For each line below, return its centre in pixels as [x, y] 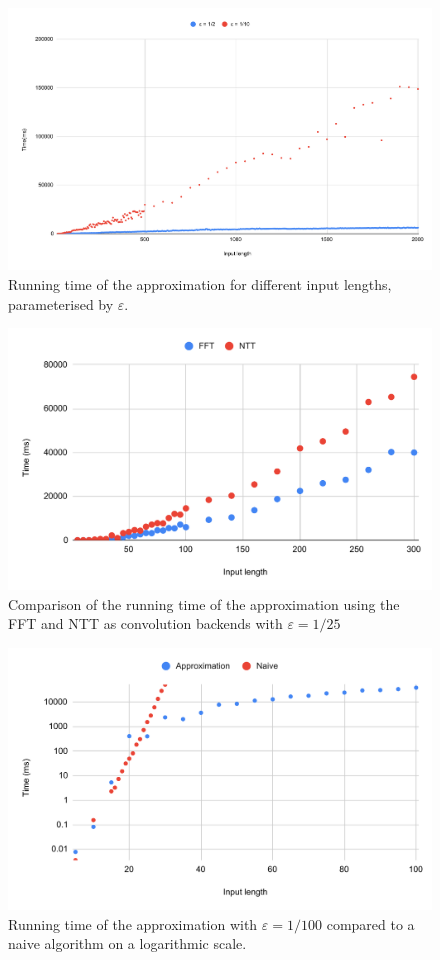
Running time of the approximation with [133, 923]
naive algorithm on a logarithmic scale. [127, 943]
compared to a [370, 923]
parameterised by [61, 303]
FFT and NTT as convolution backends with [145, 623]
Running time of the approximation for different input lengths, [200, 283]
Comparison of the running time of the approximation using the [204, 603]
